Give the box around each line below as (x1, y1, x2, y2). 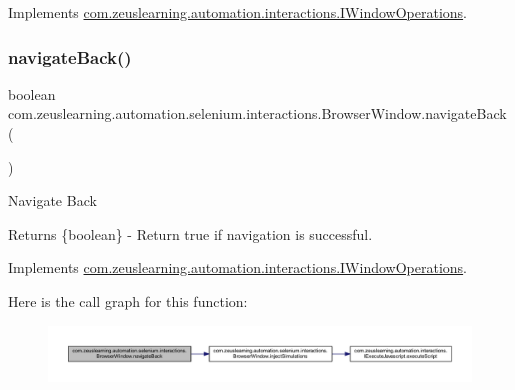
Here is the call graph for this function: (8, 290, 248, 311)
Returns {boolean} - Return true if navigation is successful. (8, 223, 373, 244)
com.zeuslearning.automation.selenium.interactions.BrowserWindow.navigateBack (8, 103, 507, 124)
